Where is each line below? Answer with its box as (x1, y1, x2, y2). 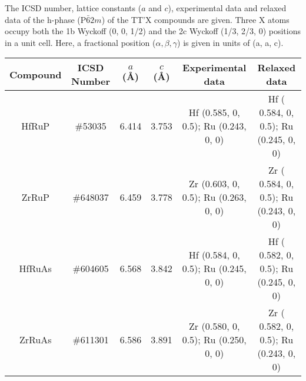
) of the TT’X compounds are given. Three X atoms (101, 13, 290, 25)
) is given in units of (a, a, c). (177, 36, 284, 48)
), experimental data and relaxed (168, 2, 287, 14)
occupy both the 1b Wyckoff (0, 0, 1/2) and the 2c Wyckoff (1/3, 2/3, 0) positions (5, 25, 301, 37)
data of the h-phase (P (5, 13, 87, 25)
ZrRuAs (19, 333, 52, 347)
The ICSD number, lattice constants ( (5, 2, 142, 14)
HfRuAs (19, 261, 52, 276)
